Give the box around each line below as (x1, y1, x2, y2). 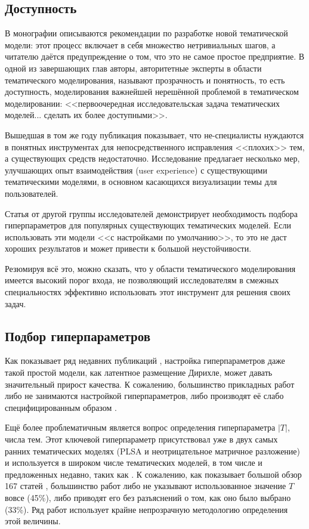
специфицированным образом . (5, 401, 117, 413)
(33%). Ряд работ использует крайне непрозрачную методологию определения (5, 503, 288, 515)
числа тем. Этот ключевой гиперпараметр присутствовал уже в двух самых (5, 433, 278, 446)
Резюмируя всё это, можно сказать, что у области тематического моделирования (5, 262, 296, 274)
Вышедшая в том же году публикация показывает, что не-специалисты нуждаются (5, 128, 304, 141)
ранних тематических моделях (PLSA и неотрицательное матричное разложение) (5, 444, 300, 457)
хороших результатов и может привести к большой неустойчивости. (5, 242, 252, 255)
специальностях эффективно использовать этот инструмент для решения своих (5, 286, 291, 298)
